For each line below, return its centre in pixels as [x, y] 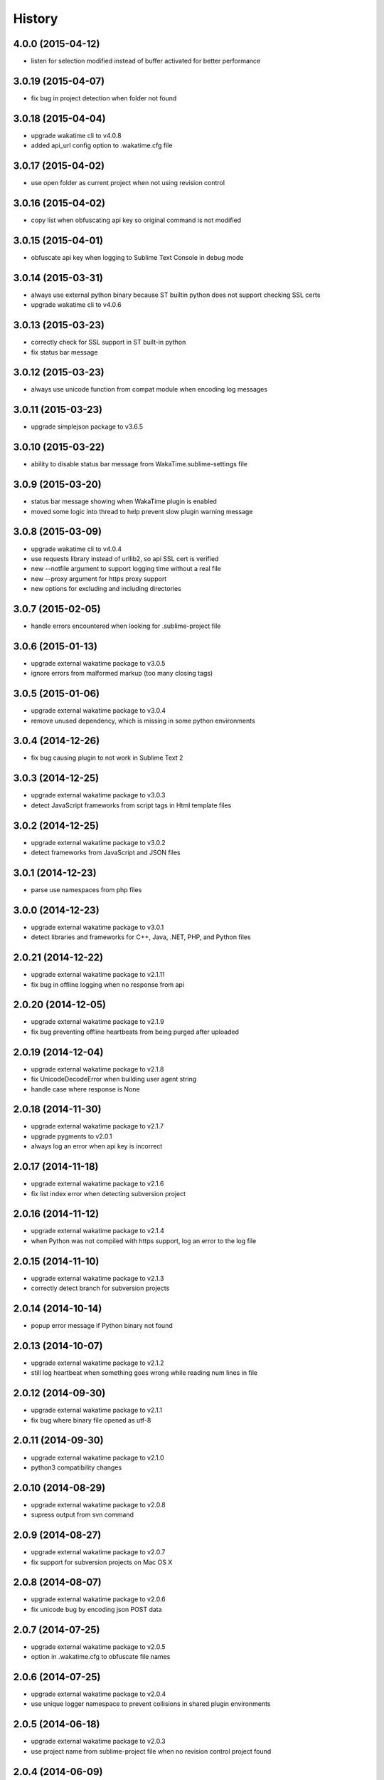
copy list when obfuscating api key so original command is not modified [136, 220]
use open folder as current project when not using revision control [128, 183]
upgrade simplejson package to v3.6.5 [87, 426]
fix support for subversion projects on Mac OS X [102, 1562]
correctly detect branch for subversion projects [100, 1288]
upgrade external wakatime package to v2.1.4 [98, 1231]
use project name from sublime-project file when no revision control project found [151, 1751]
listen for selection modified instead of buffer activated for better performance [146, 61]
